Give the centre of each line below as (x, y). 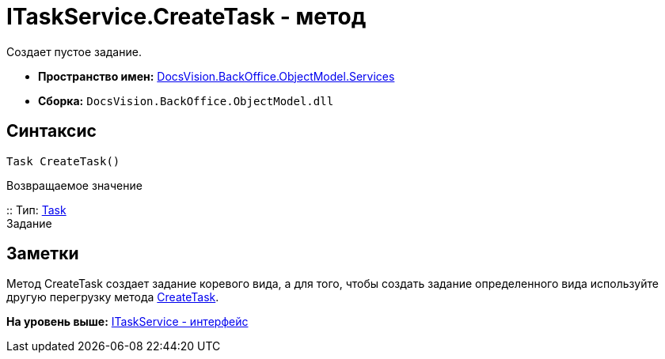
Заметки (43, 254)
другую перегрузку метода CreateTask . (113, 297)
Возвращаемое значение (74, 185)
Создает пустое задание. (74, 51)
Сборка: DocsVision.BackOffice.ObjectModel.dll (186, 100)
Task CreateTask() (63, 161)
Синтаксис (51, 131)
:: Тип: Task (36, 210)
